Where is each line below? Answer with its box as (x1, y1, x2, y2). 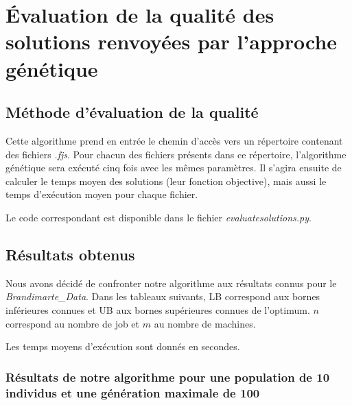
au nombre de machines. (154, 316, 256, 330)
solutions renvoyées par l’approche (5, 27, 338, 56)
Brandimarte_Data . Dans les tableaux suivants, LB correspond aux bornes (5, 289, 320, 304)
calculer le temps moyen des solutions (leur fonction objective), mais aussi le (5, 173, 327, 188)
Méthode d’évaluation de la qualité (5, 101, 259, 123)
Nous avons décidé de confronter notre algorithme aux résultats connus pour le (5, 275, 337, 290)
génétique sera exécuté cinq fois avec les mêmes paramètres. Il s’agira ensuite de (5, 160, 342, 175)
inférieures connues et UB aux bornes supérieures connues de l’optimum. (5, 302, 310, 317)
